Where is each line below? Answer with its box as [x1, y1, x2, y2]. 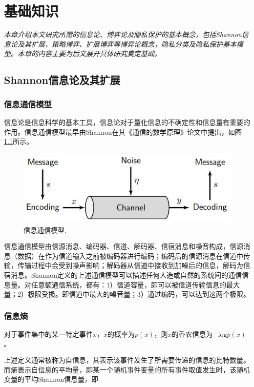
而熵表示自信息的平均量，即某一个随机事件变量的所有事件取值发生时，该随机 [4, 364, 250, 374]
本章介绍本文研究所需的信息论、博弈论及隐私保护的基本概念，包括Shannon [4, 29, 242, 40]
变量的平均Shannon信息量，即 [4, 374, 98, 384]
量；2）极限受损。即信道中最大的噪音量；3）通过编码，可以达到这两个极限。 [4, 289, 250, 299]
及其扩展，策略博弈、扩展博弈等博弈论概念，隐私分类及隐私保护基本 [17, 39, 236, 49]
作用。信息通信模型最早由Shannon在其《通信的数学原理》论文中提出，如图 [4, 126, 242, 137]
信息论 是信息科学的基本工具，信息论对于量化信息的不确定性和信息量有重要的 [4, 117, 250, 127]
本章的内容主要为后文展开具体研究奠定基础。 [17, 48, 161, 59]
